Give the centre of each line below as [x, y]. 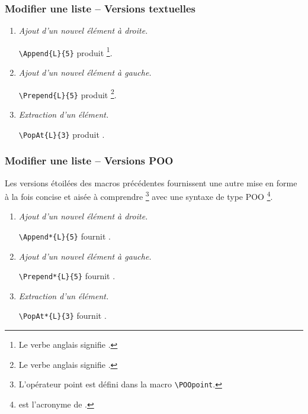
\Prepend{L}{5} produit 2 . [68, 93]
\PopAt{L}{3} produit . [62, 134]
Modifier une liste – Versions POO [89, 161]
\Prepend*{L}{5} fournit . [67, 276]
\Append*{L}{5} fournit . [65, 236]
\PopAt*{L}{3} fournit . [62, 316]
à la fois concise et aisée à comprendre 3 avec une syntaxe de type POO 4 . [139, 195]
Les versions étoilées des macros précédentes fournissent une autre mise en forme [151, 182]
